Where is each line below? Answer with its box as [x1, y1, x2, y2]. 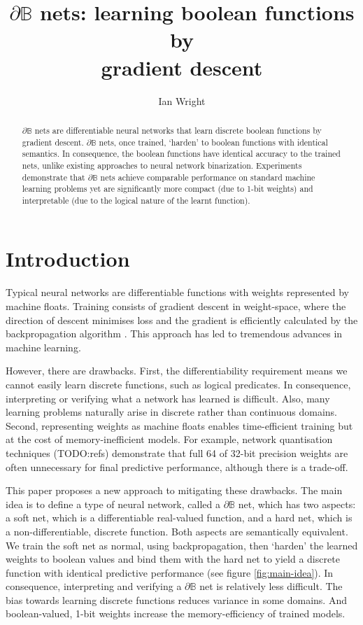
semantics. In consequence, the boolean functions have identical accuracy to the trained [22, 148, 341, 160]
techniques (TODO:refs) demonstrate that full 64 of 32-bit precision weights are [6, 445, 348, 460]
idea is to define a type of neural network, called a [6, 496, 220, 511]
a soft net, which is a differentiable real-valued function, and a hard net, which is [6, 510, 353, 525]
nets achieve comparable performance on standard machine [100, 171, 315, 183]
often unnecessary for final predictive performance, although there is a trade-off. [6, 459, 348, 474]
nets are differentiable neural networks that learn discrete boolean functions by [34, 124, 322, 136]
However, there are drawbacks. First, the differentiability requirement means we [6, 363, 348, 378]
